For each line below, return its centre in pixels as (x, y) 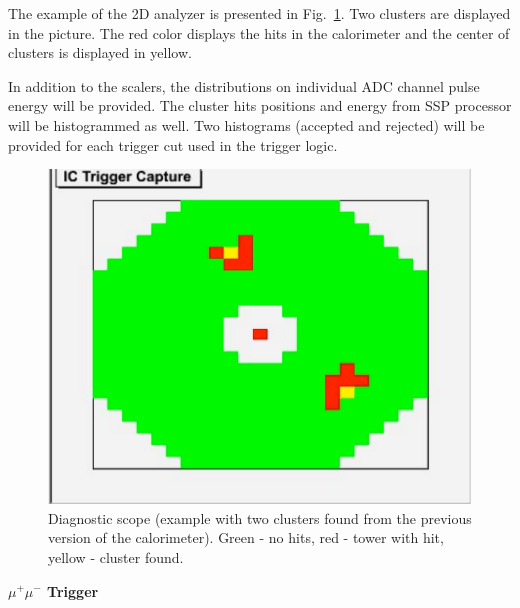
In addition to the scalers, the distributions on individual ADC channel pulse (244, 85)
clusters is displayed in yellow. (100, 52)
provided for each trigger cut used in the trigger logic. (173, 144)
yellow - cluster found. (116, 556)
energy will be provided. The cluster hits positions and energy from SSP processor (260, 105)
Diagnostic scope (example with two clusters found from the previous (260, 517)
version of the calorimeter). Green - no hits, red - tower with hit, (246, 537)
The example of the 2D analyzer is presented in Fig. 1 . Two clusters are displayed (259, 13)
